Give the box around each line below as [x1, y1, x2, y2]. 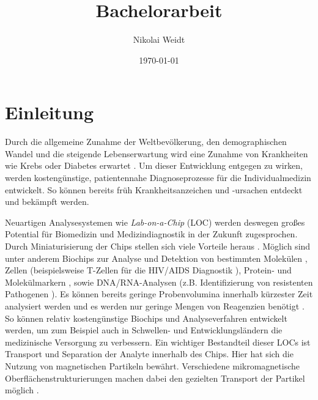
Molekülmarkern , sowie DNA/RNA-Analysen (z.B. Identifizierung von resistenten [5, 275, 313, 288]
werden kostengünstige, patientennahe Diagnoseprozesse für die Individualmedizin [5, 171, 311, 184]
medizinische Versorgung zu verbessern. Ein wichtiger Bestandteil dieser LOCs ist [5, 335, 311, 348]
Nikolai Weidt [133, 33, 185, 46]
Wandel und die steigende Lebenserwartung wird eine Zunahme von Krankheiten [5, 147, 308, 160]
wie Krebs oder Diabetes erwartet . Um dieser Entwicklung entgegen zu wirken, [5, 159, 303, 172]
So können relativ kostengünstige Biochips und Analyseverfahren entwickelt [5, 311, 287, 324]
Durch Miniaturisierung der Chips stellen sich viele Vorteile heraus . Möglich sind [5, 240, 311, 252]
